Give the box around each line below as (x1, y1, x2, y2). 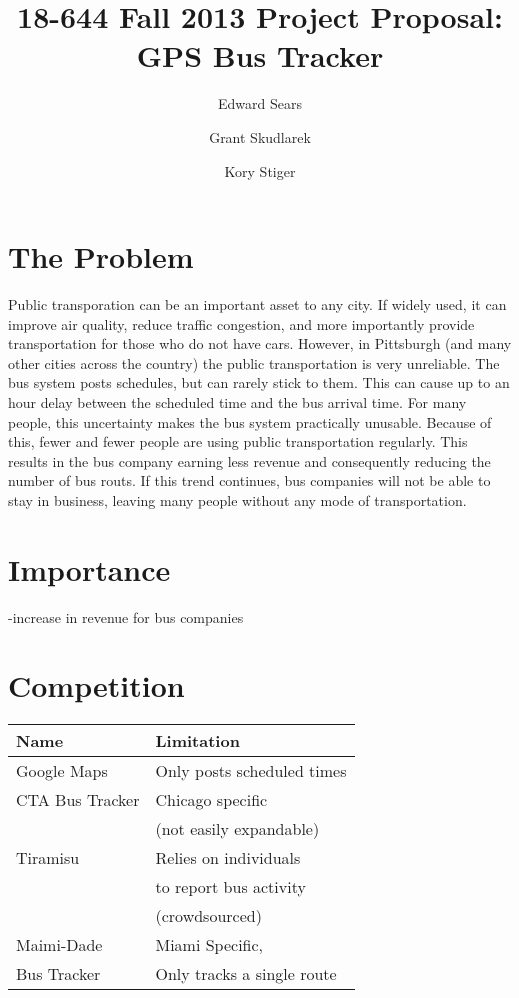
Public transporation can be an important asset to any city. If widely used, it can (8, 294, 507, 315)
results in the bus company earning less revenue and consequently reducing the (8, 450, 491, 471)
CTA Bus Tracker (16, 788, 140, 812)
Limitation (155, 729, 240, 753)
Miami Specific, (155, 933, 264, 957)
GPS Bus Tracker (136, 35, 384, 76)
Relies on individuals (155, 846, 301, 870)
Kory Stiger (224, 160, 296, 181)
